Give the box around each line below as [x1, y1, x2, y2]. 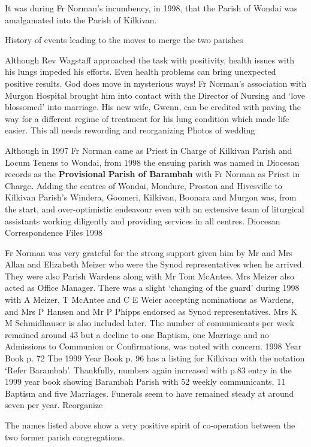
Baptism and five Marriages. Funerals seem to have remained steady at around [5, 387, 294, 399]
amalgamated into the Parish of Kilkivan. [5, 13, 157, 26]
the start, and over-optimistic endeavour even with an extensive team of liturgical [5, 202, 304, 215]
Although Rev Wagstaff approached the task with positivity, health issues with [5, 53, 294, 66]
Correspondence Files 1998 [5, 226, 102, 239]
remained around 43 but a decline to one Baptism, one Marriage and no [5, 328, 269, 340]
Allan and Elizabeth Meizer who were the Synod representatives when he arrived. [5, 258, 304, 270]
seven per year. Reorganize [5, 399, 103, 411]
